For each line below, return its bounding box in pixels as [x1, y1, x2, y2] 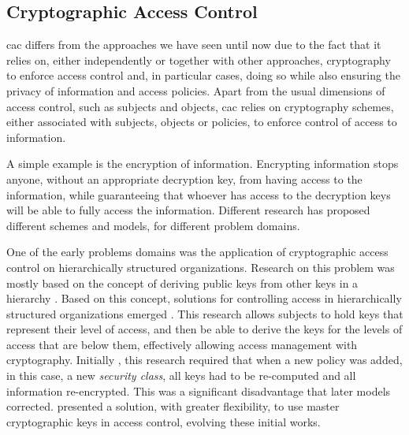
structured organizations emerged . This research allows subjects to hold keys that [6, 305, 403, 322]
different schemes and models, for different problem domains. [6, 217, 300, 233]
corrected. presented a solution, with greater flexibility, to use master [6, 398, 340, 415]
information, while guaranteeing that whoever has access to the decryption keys [6, 186, 391, 203]
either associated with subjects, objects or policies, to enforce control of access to [6, 113, 397, 130]
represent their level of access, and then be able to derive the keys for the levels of [6, 321, 403, 337]
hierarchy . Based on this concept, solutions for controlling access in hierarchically [6, 290, 402, 307]
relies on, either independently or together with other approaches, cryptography [6, 51, 391, 68]
